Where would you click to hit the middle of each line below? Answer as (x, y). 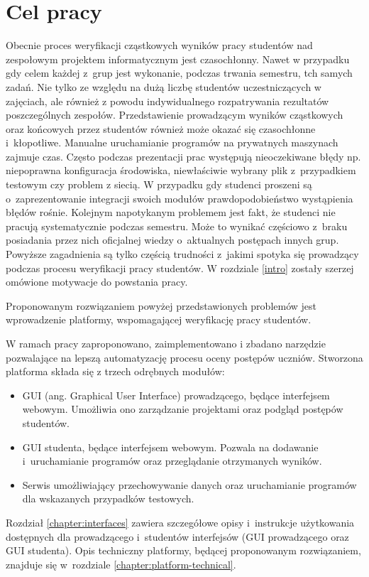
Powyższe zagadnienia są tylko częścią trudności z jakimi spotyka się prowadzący (182, 254)
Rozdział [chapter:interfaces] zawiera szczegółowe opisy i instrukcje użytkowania (180, 522)
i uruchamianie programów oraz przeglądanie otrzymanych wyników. (172, 461)
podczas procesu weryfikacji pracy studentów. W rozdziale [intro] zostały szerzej (180, 268)
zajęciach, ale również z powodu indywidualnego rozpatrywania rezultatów (167, 101)
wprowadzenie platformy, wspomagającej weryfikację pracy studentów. (159, 319)
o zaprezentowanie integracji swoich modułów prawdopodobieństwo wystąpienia (180, 198)
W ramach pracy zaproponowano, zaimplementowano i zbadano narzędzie (166, 343)
